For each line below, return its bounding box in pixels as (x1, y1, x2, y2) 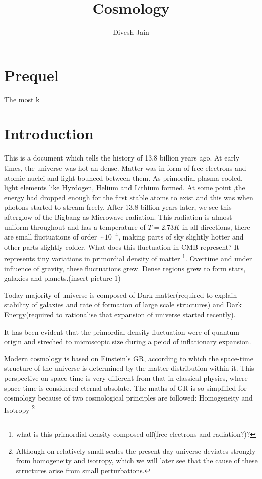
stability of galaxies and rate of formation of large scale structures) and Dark (4, 299, 242, 310)
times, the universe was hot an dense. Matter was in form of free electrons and (4, 162, 246, 173)
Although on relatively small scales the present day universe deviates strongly (16, 445, 256, 456)
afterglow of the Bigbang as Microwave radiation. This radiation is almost (4, 211, 232, 222)
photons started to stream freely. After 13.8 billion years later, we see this (4, 202, 232, 212)
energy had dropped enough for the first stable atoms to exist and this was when (4, 192, 253, 202)
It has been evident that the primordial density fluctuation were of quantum (4, 326, 239, 337)
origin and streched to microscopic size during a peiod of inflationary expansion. (4, 336, 251, 347)
